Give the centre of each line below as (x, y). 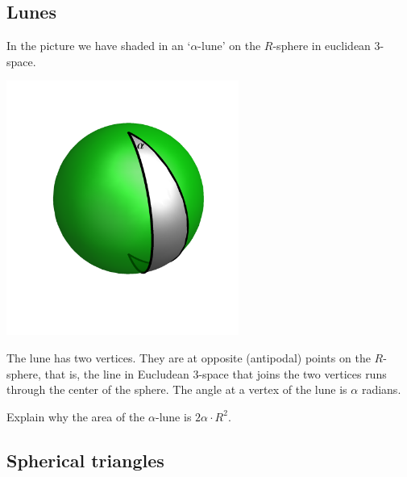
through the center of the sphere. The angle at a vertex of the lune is (177, 389)
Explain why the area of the (76, 416)
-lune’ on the (229, 46)
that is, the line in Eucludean (117, 373)
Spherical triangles (85, 460)
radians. (381, 389)
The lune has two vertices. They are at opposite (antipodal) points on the (189, 358)
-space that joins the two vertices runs (293, 373)
